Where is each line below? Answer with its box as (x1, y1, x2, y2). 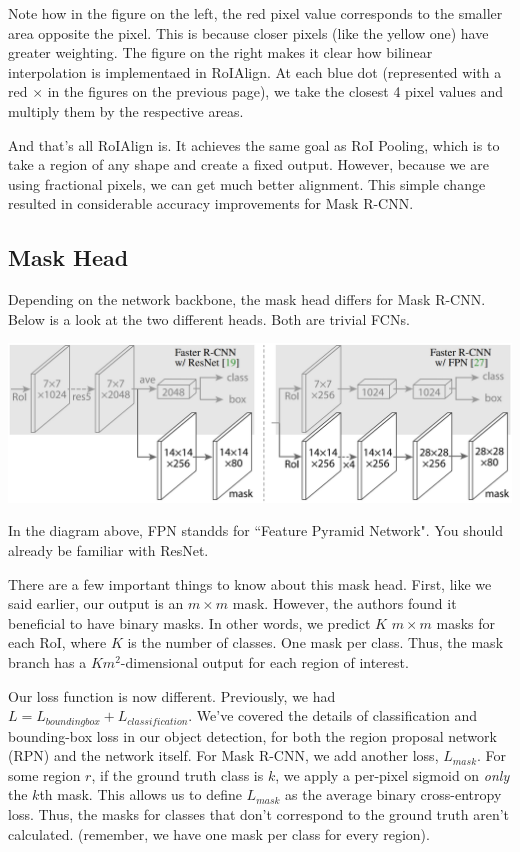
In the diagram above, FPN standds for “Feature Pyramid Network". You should (8, 520, 503, 541)
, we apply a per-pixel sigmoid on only (275, 764, 510, 785)
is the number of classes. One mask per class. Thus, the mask (127, 632, 504, 653)
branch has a (8, 651, 87, 672)
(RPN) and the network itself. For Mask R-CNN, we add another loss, (8, 745, 439, 766)
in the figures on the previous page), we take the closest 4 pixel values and (47, 81, 504, 102)
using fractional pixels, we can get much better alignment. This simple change (8, 173, 486, 194)
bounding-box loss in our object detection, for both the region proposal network (8, 725, 497, 746)
